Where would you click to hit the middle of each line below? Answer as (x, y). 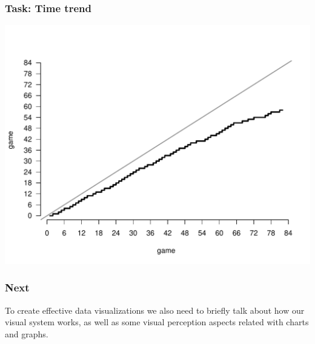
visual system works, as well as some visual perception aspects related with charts (157, 322)
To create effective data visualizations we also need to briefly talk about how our (155, 310)
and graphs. (27, 333)
